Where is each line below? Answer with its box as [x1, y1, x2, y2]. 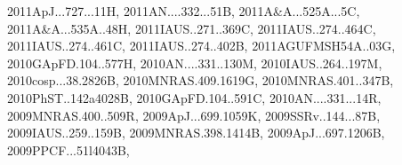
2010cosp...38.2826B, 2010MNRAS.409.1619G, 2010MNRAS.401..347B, [7, 71, 394, 90]
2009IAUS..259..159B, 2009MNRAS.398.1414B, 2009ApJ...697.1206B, [7, 123, 385, 142]
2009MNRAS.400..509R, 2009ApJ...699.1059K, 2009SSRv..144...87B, [7, 106, 381, 124]
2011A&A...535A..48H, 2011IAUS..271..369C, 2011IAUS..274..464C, [7, 19, 376, 37]
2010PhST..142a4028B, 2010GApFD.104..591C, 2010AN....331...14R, [7, 88, 382, 106]
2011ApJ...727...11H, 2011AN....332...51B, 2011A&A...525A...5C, [7, 2, 360, 20]
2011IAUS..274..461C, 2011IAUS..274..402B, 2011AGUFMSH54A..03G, [7, 36, 396, 55]
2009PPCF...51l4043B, [7, 140, 130, 159]
